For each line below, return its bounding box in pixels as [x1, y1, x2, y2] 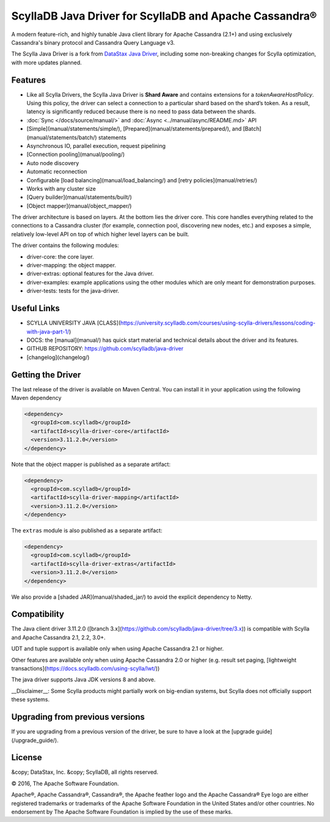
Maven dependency [11, 394, 62, 401]
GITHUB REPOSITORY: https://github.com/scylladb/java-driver [26, 345, 183, 352]
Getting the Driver [11, 369, 81, 380]
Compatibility [11, 609, 64, 620]
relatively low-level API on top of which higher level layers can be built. [11, 230, 189, 238]
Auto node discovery [26, 159, 79, 166]
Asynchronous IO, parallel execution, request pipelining [26, 142, 166, 149]
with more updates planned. [11, 59, 82, 66]
